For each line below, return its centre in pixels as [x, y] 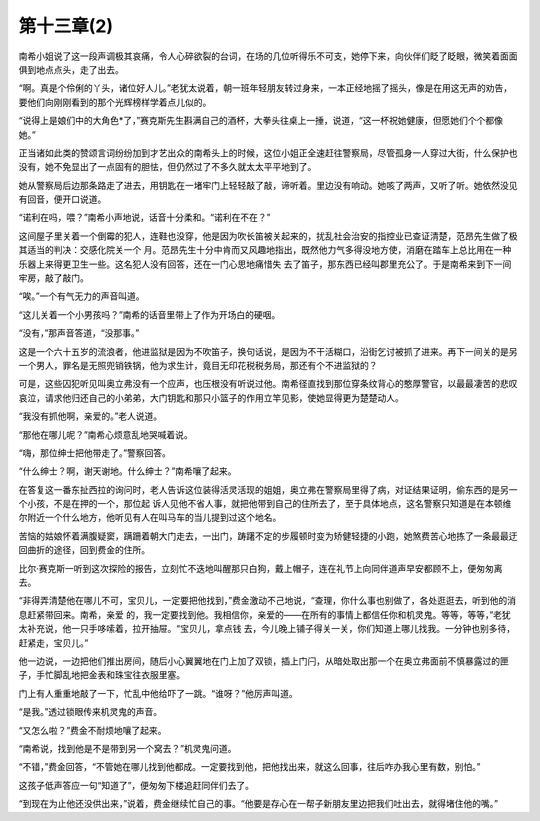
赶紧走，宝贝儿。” [53, 642]
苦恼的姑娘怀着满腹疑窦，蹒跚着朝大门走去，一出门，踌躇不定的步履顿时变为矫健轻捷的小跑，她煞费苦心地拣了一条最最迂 [268, 536]
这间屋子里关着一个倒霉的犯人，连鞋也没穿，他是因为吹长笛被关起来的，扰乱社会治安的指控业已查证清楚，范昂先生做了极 [268, 236]
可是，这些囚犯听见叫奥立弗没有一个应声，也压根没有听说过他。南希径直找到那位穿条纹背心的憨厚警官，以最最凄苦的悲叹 [268, 384]
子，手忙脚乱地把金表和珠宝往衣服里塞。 [101, 675]
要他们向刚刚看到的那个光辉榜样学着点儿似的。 [115, 102]
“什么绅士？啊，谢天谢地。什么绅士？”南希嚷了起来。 [127, 471]
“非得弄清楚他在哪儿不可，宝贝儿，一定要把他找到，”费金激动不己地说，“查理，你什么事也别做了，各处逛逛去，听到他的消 [267, 601]
